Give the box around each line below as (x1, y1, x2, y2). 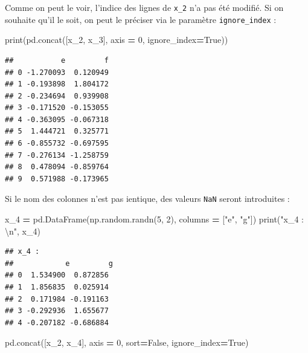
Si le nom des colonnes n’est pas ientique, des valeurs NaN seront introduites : (5, 192, 290, 205)
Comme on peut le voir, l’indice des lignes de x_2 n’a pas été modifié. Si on (5, 1, 284, 13)
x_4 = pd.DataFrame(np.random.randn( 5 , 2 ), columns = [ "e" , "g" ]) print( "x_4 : (5, 213, 304, 225)
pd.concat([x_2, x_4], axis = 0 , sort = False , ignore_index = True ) (5, 336, 249, 349)
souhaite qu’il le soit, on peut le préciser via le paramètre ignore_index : (5, 13, 277, 25)
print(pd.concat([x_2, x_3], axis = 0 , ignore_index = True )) (5, 33, 228, 46)
